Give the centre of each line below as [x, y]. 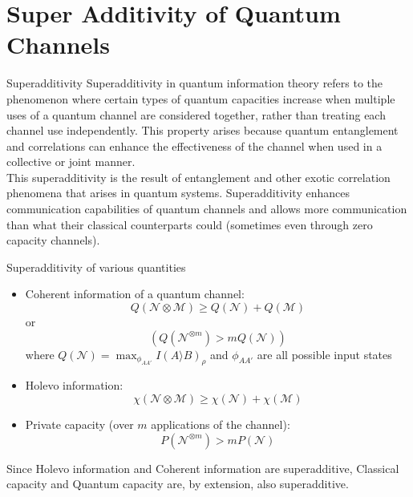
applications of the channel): [221, 424]
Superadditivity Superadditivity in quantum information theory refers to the [195, 83]
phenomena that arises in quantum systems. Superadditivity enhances [178, 193]
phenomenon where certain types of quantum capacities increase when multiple [201, 98]
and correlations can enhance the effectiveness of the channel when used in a [194, 145]
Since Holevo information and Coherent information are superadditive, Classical [203, 468]
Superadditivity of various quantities [96, 267]
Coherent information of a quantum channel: [135, 294]
